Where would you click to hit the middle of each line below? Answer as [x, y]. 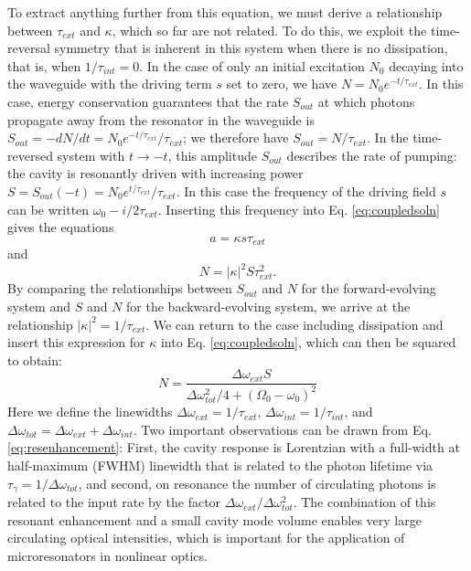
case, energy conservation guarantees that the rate [148, 101]
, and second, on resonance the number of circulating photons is [257, 483]
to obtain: [35, 360]
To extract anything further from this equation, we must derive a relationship [225, 12]
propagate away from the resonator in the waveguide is [161, 119]
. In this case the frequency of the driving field [306, 190]
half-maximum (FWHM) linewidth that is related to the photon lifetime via [220, 465]
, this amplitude [212, 155]
